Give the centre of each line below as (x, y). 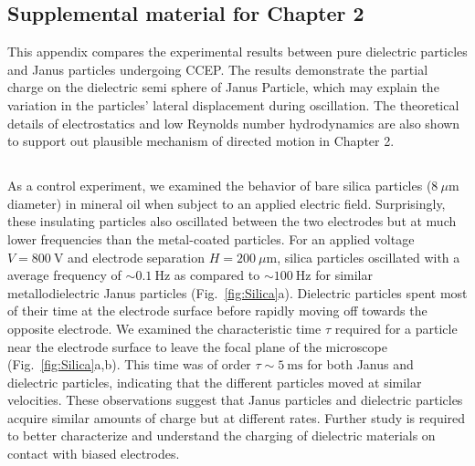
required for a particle (396, 328)
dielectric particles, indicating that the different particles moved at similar (215, 382)
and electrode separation (136, 257)
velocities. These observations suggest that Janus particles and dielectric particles (235, 400)
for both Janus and (360, 364)
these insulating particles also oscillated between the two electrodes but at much (232, 221)
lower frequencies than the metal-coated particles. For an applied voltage (211, 238)
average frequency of (64, 275)
